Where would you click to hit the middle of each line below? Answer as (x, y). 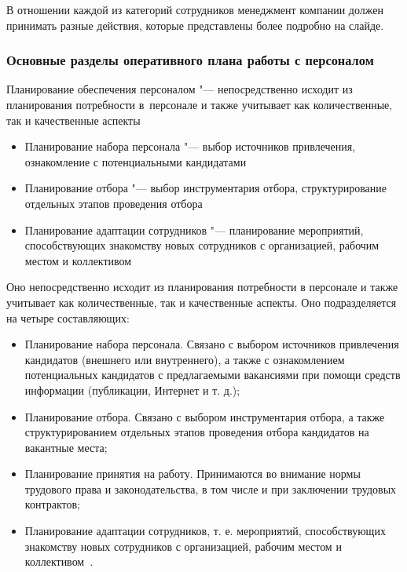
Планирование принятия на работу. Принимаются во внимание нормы (192, 474)
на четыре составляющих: (68, 317)
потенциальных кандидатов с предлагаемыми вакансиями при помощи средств (213, 375)
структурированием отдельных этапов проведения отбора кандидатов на (197, 432)
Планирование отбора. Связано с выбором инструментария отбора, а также (205, 416)
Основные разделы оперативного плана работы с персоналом (190, 60)
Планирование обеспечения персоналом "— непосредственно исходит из (180, 89)
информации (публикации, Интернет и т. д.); (132, 390)
